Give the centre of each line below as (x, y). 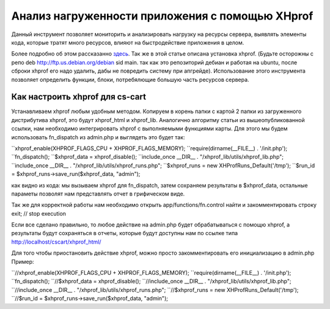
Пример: (23, 261)
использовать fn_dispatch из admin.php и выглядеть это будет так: (98, 137)
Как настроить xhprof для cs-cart (79, 97)
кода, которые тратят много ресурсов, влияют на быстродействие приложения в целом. (128, 42)
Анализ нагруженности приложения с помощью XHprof (162, 16)
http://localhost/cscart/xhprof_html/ (56, 242)
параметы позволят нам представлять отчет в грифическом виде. (98, 194)
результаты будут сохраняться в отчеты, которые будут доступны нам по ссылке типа (125, 233)
